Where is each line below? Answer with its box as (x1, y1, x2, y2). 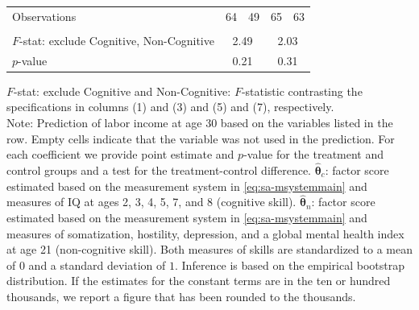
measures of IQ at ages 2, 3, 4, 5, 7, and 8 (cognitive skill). (6, 193, 297, 210)
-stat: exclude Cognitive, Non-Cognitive (19, 31, 214, 48)
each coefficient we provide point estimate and (6, 146, 234, 163)
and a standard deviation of (28, 256, 166, 273)
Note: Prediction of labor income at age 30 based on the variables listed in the (6, 114, 393, 130)
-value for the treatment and (243, 146, 384, 163)
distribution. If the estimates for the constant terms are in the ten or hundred (6, 272, 391, 289)
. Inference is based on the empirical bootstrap (175, 256, 405, 273)
